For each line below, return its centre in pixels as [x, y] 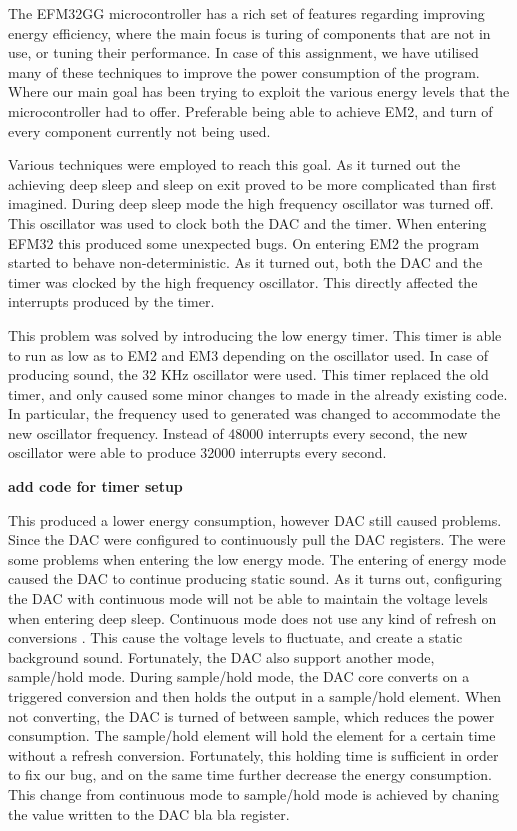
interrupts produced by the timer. [111, 301]
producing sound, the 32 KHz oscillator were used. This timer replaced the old [248, 374]
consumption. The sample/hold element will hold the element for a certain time [252, 735]
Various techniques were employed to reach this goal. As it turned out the [234, 164]
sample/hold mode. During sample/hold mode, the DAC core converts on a [239, 676]
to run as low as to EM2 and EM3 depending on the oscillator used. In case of [248, 354]
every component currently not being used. [139, 130]
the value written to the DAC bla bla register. [149, 813]
